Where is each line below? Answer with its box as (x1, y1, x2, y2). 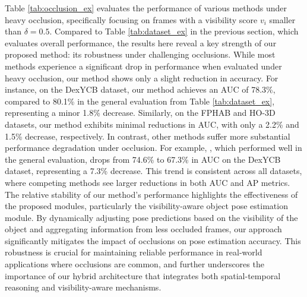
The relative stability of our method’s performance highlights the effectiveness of (5, 188, 298, 200)
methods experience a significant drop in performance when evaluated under (5, 59, 282, 72)
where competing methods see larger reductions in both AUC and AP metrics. (5, 176, 290, 188)
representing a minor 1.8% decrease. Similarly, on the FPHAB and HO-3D (5, 106, 276, 119)
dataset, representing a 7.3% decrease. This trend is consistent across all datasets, (5, 165, 302, 177)
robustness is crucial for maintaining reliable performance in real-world (5, 246, 262, 258)
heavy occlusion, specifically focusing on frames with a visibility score (5, 13, 258, 26)
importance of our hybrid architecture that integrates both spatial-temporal (5, 269, 281, 282)
